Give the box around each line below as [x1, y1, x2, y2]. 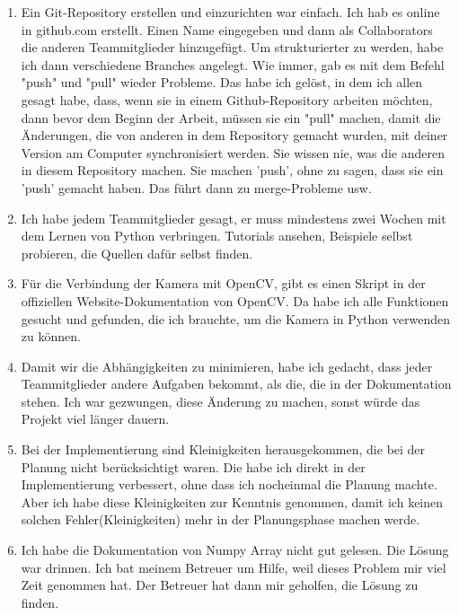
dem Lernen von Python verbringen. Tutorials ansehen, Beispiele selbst [21, 226, 413, 245]
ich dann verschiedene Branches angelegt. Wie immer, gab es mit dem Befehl [21, 55, 445, 74]
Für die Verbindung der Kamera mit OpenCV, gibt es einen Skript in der [21, 274, 426, 293]
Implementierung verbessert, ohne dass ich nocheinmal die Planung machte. [21, 475, 437, 494]
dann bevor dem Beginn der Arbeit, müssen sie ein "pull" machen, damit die [21, 108, 441, 127]
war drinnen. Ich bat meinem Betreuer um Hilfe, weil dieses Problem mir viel [21, 558, 446, 576]
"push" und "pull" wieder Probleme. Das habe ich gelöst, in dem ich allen [21, 73, 423, 92]
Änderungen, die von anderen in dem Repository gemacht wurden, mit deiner [21, 126, 448, 145]
